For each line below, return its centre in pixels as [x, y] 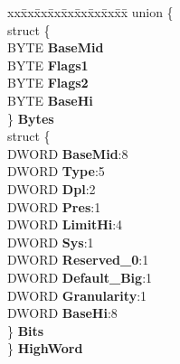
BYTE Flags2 [48, 83]
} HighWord [45, 348]
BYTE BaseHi [50, 100]
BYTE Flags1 [48, 65]
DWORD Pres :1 [54, 206]
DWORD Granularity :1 [77, 295]
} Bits [26, 330]
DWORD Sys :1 [51, 242]
